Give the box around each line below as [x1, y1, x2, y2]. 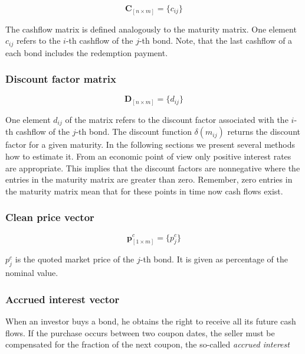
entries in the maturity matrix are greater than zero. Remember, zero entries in [5, 173, 293, 186]
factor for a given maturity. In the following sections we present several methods [5, 138, 295, 151]
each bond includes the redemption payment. [5, 46, 168, 59]
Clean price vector [5, 210, 94, 225]
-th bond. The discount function [76, 125, 192, 138]
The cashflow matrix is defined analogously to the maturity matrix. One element [5, 22, 297, 35]
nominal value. [5, 267, 58, 279]
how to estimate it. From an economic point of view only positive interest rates [5, 150, 291, 162]
